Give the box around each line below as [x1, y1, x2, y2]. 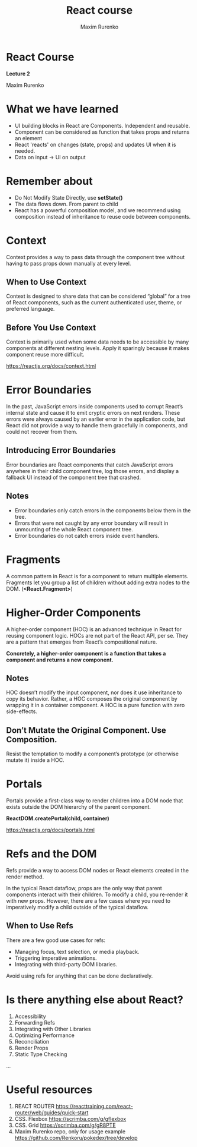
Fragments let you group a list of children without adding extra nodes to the [6, 579, 190, 586]
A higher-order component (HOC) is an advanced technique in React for [6, 625, 182, 633]
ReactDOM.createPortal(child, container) [6, 815, 109, 822]
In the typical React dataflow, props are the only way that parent [6, 885, 163, 892]
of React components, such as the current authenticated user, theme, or [6, 299, 182, 306]
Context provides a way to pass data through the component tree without [6, 253, 185, 260]
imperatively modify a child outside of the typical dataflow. [6, 904, 149, 911]
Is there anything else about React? [6, 993, 183, 1007]
